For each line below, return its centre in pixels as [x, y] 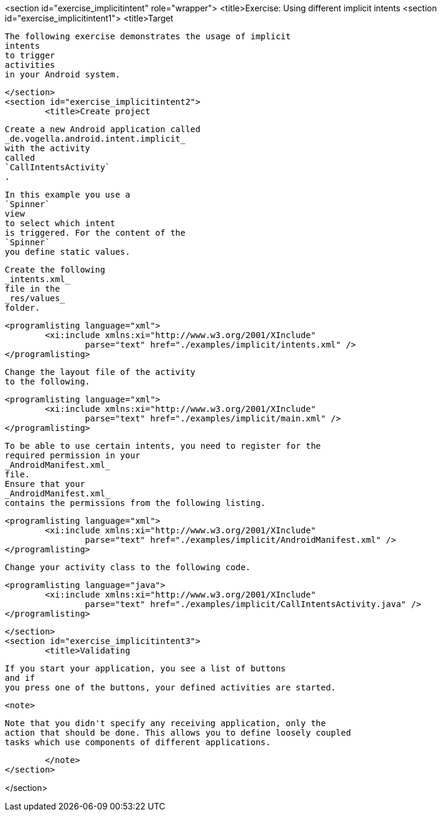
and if [20, 678]
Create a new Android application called [103, 129]
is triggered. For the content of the [95, 233]
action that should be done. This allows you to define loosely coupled [178, 733]
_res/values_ [35, 298]
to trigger [30, 55]
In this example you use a [68, 195]
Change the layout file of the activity [100, 372]
